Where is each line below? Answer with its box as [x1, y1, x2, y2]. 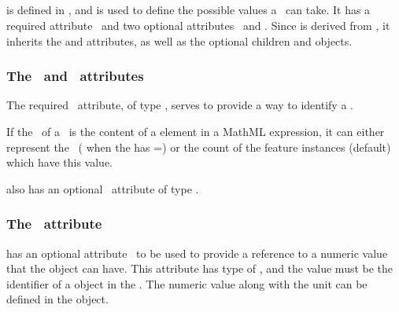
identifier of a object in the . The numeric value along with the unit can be [6, 275, 368, 292]
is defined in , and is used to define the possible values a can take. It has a [6, 2, 371, 18]
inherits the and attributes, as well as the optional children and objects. [6, 32, 353, 49]
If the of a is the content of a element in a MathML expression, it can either [6, 123, 385, 139]
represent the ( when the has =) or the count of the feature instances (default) [6, 138, 391, 155]
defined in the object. [6, 291, 109, 307]
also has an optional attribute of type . [6, 180, 199, 196]
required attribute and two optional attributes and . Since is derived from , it [6, 17, 390, 33]
